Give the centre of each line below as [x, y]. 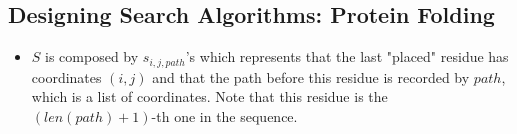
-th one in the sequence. [224, 115]
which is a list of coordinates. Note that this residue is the [209, 96]
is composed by [92, 56]
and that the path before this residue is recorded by [311, 76]
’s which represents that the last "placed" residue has [347, 56]
